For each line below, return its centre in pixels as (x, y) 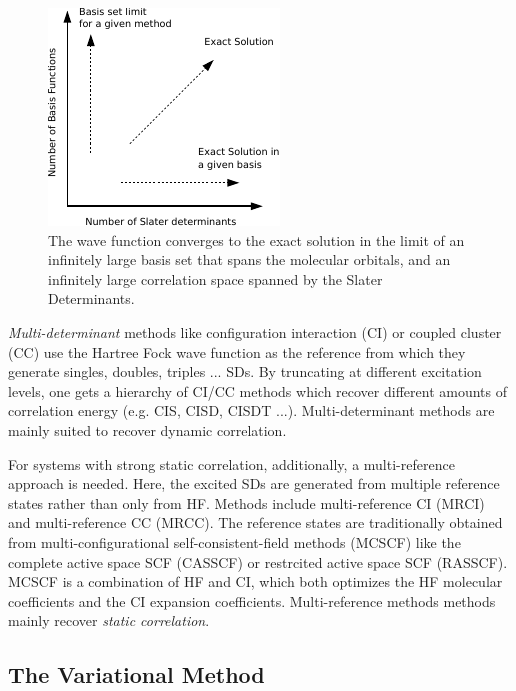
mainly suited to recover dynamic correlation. (147, 429)
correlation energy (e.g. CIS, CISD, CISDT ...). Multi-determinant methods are (251, 410)
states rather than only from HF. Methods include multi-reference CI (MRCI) (246, 502)
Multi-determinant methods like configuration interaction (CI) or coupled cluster (255, 331)
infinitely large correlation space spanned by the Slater (215, 278)
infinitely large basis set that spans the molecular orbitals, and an (249, 259)
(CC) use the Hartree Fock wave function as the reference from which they (237, 351)
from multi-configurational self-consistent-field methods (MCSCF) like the (234, 541)
